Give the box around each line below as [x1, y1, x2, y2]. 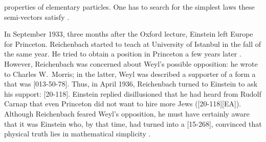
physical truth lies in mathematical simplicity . [4, 128, 151, 139]
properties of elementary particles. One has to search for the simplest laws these [4, 2, 255, 12]
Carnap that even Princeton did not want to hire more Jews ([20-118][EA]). [4, 98, 241, 109]
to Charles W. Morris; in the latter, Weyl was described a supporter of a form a [4, 68, 256, 79]
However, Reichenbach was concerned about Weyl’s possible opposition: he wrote [4, 58, 258, 69]
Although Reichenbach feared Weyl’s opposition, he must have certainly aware [4, 108, 250, 119]
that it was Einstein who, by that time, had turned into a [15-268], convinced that [4, 118, 262, 129]
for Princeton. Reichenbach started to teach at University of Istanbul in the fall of [4, 38, 261, 49]
